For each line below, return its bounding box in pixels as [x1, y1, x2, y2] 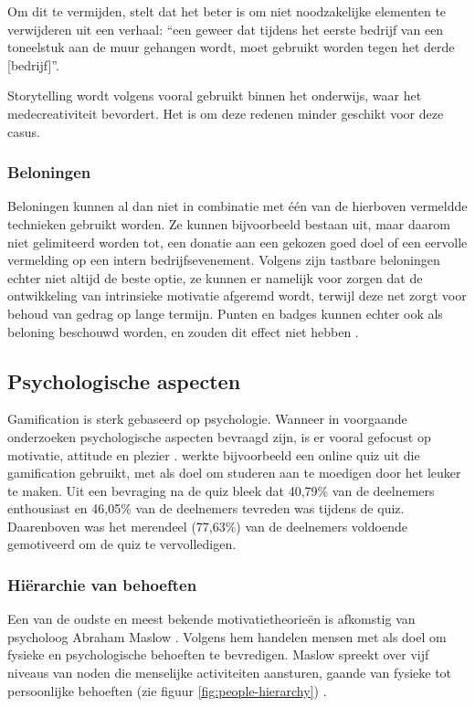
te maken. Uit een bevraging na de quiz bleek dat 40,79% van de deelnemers [7, 480, 435, 500]
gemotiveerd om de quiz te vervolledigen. [7, 534, 237, 554]
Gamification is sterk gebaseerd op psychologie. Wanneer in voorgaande [7, 409, 407, 428]
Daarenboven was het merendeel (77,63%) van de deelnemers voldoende [7, 516, 407, 535]
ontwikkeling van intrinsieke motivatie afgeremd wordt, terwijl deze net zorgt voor [7, 286, 467, 305]
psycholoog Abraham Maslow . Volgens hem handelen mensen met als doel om [7, 627, 447, 646]
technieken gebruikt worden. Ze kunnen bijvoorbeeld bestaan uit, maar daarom [7, 214, 450, 233]
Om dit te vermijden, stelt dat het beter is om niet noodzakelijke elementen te [7, 2, 447, 20]
